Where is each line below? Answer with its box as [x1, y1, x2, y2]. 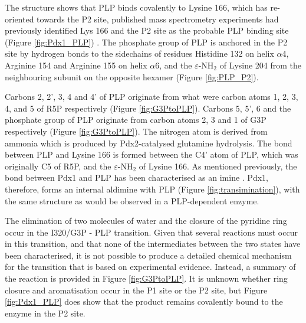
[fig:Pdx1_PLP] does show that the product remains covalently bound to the [5, 295, 283, 308]
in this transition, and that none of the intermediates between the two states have [5, 237, 301, 250]
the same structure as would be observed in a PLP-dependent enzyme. [5, 194, 259, 207]
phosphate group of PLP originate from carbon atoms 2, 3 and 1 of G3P [5, 113, 266, 126]
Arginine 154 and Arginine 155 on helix [5, 58, 147, 71]
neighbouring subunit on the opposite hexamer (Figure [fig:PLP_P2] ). [5, 70, 259, 83]
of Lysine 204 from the [219, 58, 302, 71]
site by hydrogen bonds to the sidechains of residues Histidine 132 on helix [5, 47, 274, 60]
